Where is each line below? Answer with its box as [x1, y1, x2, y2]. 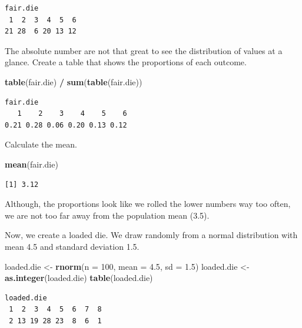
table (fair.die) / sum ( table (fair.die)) [5, 75, 142, 88]
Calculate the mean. [5, 138, 77, 150]
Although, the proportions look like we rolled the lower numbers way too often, [5, 198, 291, 210]
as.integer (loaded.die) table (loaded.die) [5, 272, 153, 284]
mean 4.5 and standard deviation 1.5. [5, 240, 140, 252]
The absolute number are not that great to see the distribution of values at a [5, 44, 283, 56]
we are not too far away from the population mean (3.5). [5, 209, 210, 221]
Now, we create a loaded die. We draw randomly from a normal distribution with [5, 229, 298, 241]
